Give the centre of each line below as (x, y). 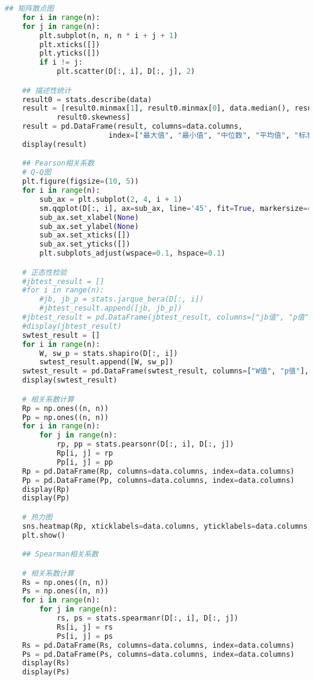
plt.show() (44, 535)
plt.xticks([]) (70, 44)
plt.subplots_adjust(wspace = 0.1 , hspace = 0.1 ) (133, 253)
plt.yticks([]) (70, 53)
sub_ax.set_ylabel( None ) (89, 226)
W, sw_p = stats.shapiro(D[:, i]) (109, 353)
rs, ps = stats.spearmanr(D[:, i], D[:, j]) (147, 618)
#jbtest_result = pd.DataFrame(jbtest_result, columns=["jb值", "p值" (165, 318)
